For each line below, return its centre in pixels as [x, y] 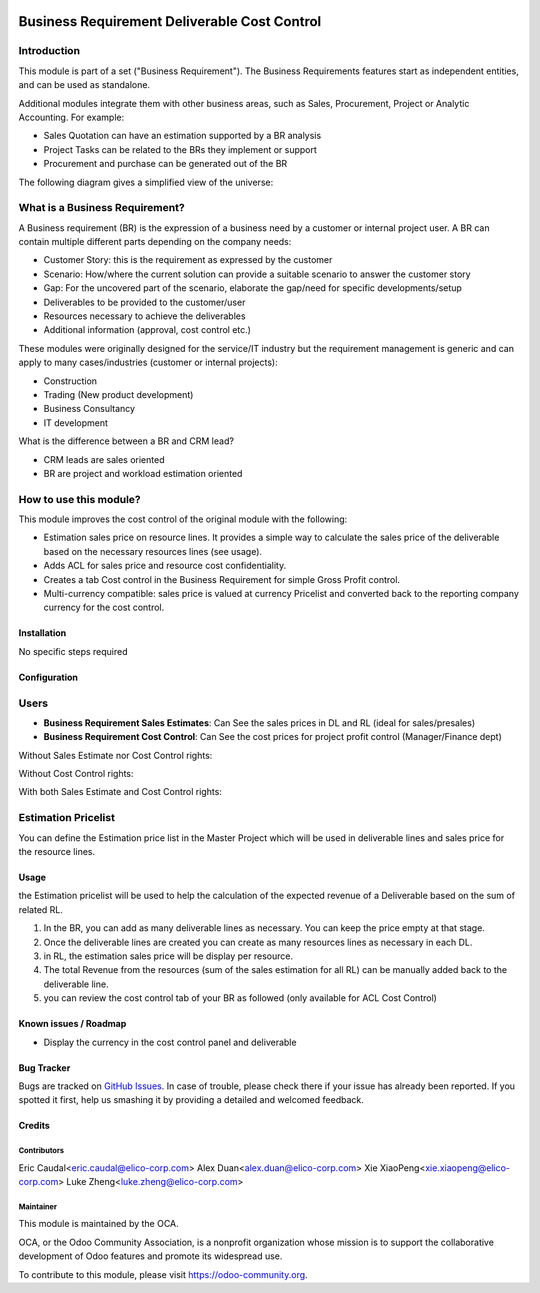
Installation [42, 633]
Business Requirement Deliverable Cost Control [170, 21]
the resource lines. [56, 851]
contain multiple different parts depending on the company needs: [155, 242]
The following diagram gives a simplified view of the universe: [146, 182]
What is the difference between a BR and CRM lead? [126, 441]
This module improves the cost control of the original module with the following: [183, 519]
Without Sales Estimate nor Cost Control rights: [115, 755]
